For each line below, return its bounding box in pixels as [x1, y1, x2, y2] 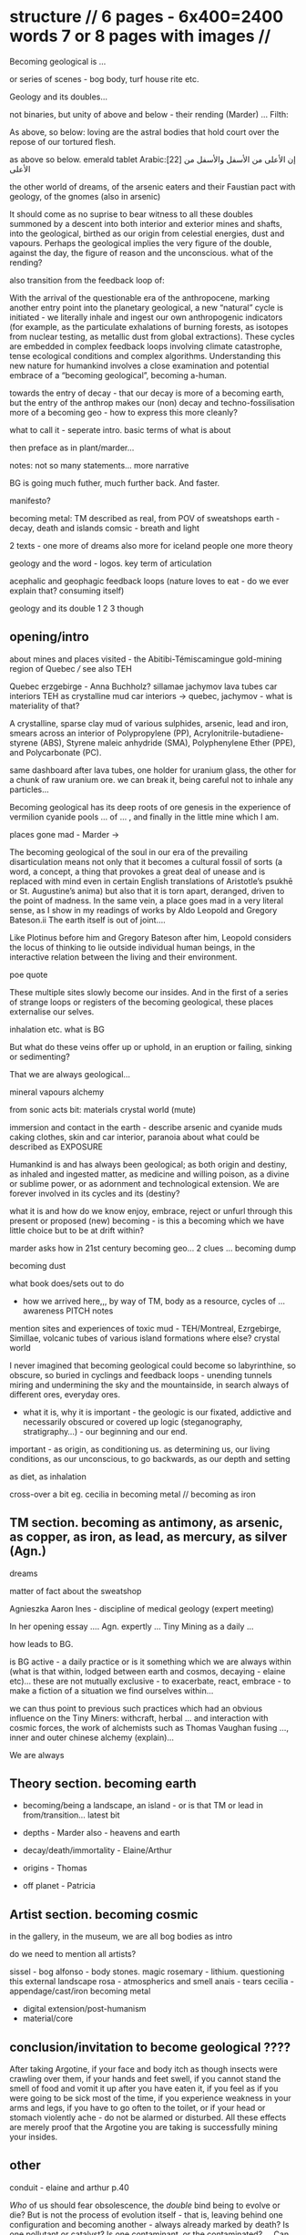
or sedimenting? [9, 1051, 70, 1062]
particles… [9, 784, 50, 795]
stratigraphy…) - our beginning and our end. [22, 1426, 189, 1437]
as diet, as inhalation [9, 1470, 87, 1482]
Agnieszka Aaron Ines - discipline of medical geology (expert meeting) [9, 1602, 275, 1614]
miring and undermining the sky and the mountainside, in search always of [9, 1379, 290, 1390]
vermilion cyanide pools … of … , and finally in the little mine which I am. [9, 811, 280, 822]
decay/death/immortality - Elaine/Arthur [22, 1845, 172, 1856]
